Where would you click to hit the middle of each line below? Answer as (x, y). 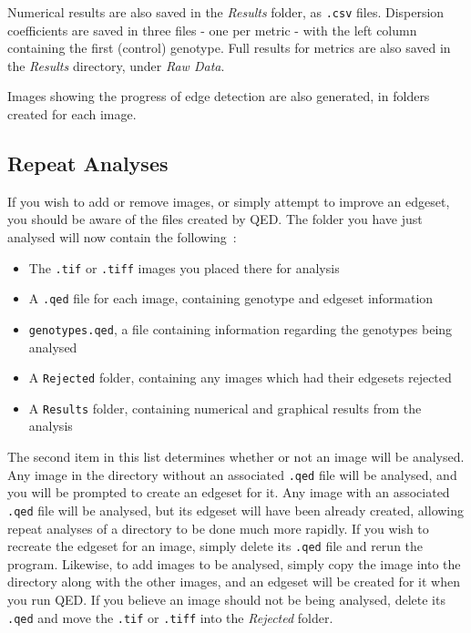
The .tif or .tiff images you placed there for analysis (184, 267)
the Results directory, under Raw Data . (116, 65)
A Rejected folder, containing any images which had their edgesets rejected (240, 378)
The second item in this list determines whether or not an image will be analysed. (236, 457)
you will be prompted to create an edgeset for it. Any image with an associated (229, 492)
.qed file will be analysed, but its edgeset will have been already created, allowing (236, 510)
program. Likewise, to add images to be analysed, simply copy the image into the (234, 563)
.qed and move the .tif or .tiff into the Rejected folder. (170, 617)
